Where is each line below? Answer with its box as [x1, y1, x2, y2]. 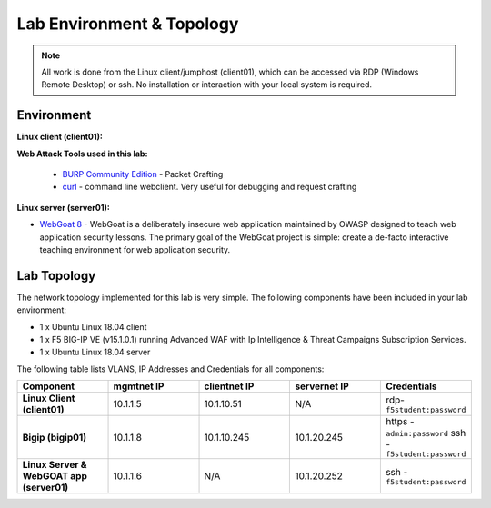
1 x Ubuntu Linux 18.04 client [39, 321, 147, 332]
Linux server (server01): [16, 202, 111, 213]
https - [385, 415, 415, 428]
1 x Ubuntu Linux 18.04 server [39, 346, 151, 358]
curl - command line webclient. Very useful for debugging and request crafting [62, 182, 357, 193]
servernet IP [295, 380, 349, 393]
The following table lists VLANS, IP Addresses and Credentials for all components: [16, 364, 325, 374]
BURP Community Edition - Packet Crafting [62, 169, 224, 180]
